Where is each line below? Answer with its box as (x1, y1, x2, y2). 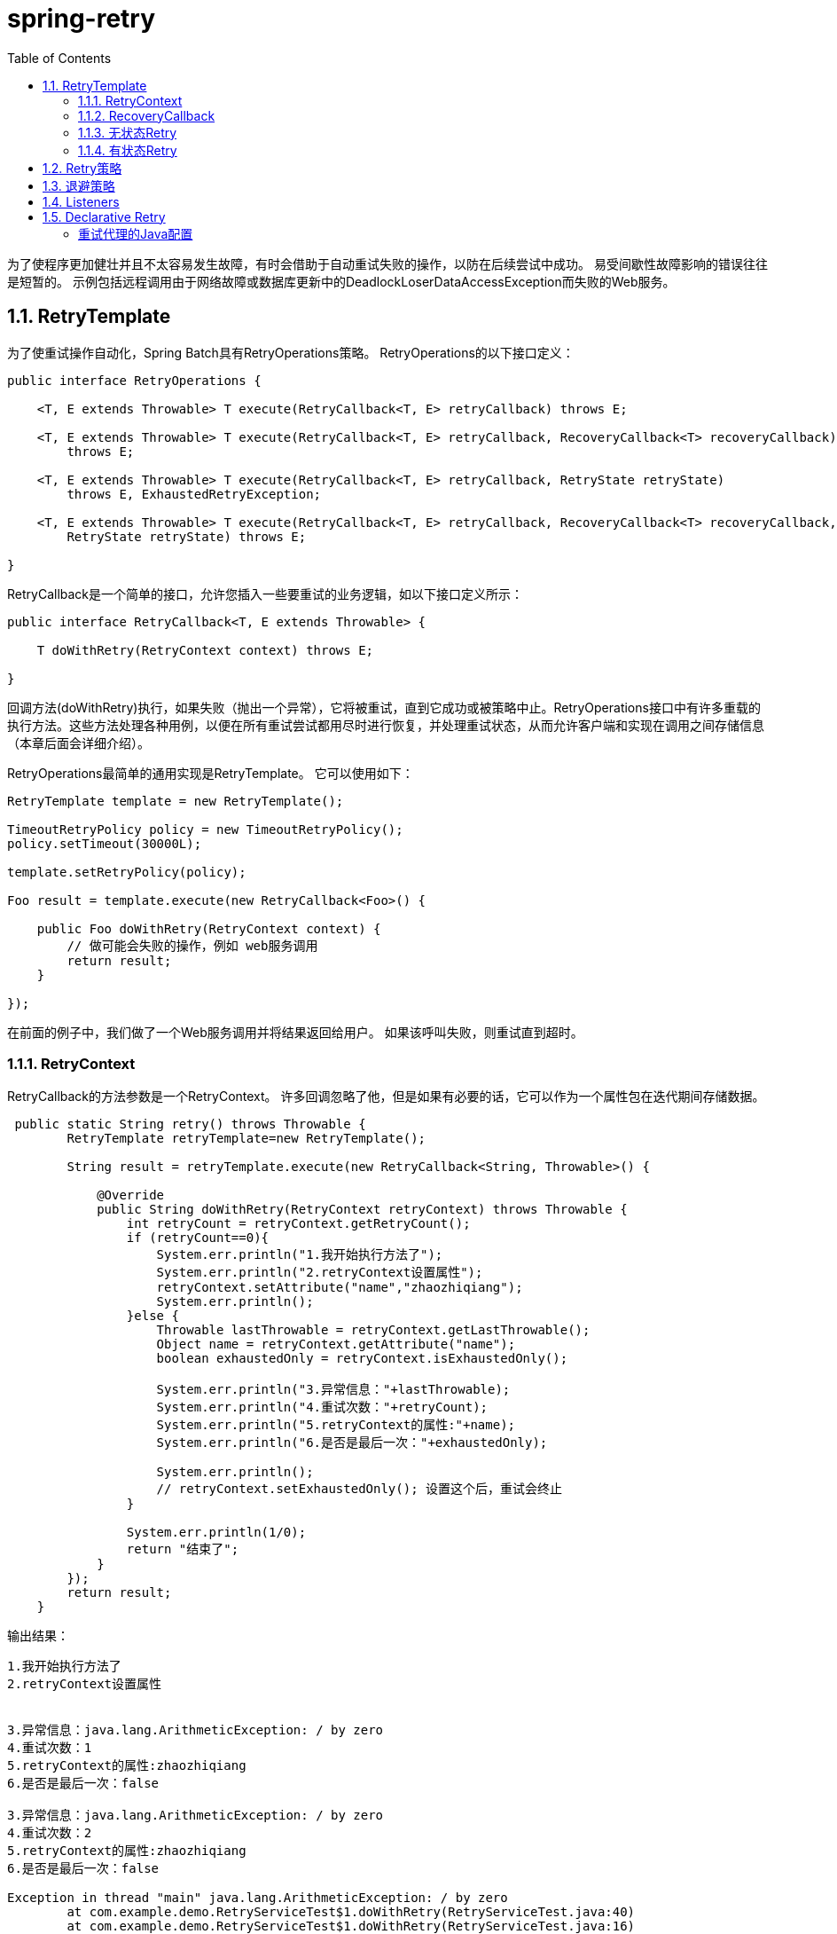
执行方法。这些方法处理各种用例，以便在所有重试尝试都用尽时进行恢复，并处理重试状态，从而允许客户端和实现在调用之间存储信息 (7, 717, 764, 733)
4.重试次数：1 (7, 1741, 92, 1756)
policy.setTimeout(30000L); (7, 836, 202, 851)
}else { (126, 1309, 179, 1324)
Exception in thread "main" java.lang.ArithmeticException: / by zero (7, 1891, 508, 1906)
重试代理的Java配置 (78, 225, 193, 241)
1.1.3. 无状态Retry (78, 124, 177, 140)
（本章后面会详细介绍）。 (7, 735, 150, 751)
